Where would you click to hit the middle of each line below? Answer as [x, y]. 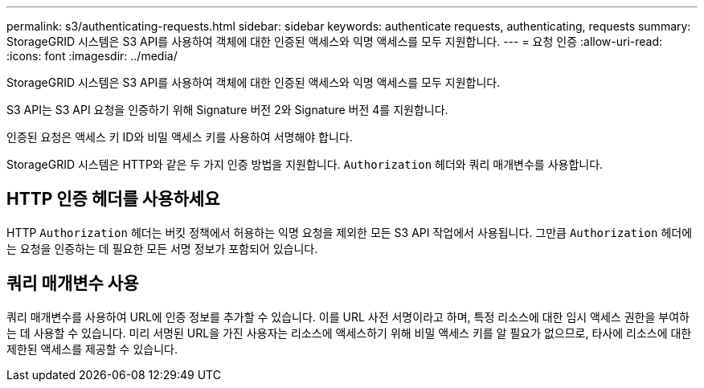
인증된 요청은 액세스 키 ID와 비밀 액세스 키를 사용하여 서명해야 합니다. [180, 137]
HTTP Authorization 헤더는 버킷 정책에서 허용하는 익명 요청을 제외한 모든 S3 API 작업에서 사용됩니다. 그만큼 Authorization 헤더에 [350, 232]
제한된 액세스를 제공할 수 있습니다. [92, 349]
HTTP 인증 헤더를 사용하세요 [113, 199]
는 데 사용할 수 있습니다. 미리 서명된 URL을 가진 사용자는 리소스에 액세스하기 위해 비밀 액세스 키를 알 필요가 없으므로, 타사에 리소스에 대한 [349, 333]
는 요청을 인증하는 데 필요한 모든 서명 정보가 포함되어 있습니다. [162, 248]
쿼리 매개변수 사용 [73, 284]
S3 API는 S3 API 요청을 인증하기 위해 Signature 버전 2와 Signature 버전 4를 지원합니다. [227, 110]
